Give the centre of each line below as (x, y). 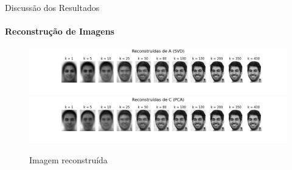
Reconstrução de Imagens (60, 31)
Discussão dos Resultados (52, 7)
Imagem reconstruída (68, 160)
